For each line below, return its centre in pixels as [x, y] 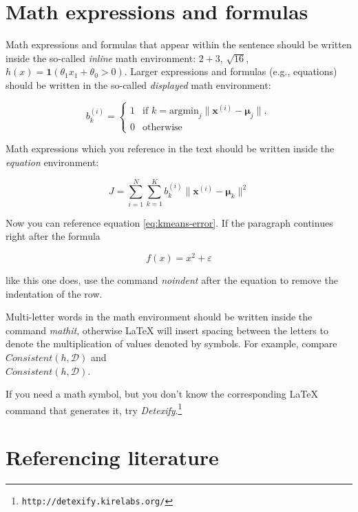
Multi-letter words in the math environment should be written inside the [159, 317]
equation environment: [52, 162]
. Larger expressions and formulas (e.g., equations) [231, 71]
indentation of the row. [54, 293]
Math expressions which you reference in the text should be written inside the [170, 149]
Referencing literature [112, 457]
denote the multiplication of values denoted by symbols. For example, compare [171, 344]
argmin [184, 111]
